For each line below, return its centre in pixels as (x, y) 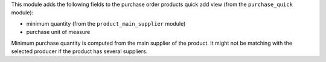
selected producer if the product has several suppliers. (79, 51)
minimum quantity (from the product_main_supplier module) (106, 23)
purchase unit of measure (58, 32)
